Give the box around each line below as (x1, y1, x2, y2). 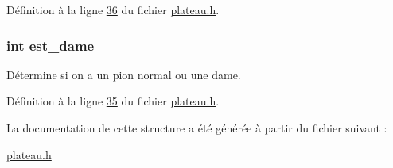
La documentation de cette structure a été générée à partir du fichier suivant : (6, 120, 387, 136)
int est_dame (6, 35, 95, 55)
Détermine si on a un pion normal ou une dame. (6, 66, 241, 82)
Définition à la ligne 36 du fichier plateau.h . (6, 2, 220, 17)
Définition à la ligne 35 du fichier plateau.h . (6, 93, 220, 109)
